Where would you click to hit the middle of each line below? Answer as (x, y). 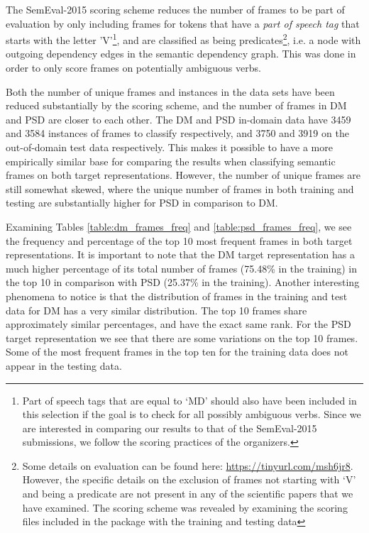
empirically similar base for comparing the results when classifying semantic (171, 161)
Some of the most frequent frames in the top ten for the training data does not (177, 352)
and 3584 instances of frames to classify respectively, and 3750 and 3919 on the (177, 133)
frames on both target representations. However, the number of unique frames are (183, 175)
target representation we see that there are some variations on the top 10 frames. (182, 337)
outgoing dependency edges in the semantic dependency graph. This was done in (181, 54)
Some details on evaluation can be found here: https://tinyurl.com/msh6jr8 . (188, 465)
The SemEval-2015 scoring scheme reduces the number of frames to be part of (175, 9)
